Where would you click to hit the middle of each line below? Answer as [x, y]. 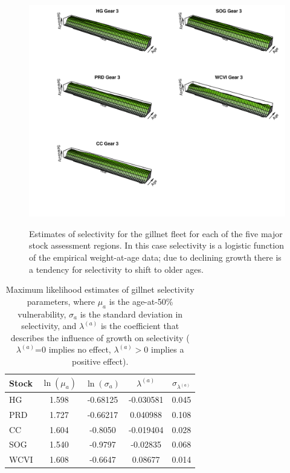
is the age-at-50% [141, 301]
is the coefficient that [140, 326]
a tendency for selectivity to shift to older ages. [116, 269]
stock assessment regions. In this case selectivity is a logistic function [156, 245]
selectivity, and [49, 326]
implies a [167, 349]
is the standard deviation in [131, 314]
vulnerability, [42, 314]
